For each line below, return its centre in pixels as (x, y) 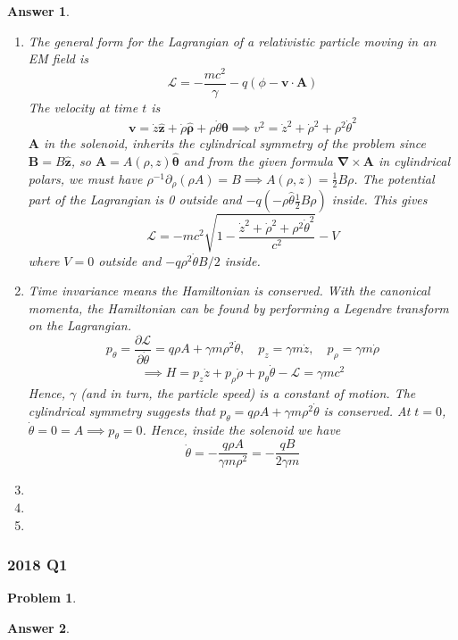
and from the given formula (258, 161)
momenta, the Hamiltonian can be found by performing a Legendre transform (238, 308)
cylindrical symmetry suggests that (122, 410)
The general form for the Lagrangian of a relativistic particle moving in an (232, 41)
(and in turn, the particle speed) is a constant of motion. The (248, 393)
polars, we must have (85, 178)
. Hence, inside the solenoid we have (241, 429)
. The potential (394, 178)
